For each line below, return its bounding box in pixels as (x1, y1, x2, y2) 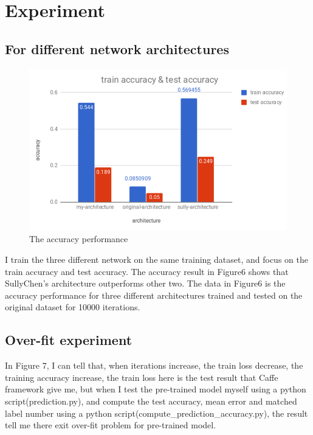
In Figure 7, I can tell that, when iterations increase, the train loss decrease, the (5, 359, 303, 372)
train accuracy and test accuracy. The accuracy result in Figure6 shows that (5, 265, 289, 277)
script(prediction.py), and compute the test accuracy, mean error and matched (5, 395, 297, 408)
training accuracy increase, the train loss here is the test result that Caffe (5, 371, 278, 383)
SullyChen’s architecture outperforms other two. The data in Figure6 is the (5, 277, 286, 290)
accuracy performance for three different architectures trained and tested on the (5, 288, 303, 301)
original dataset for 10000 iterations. (5, 301, 140, 313)
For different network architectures (5, 39, 229, 58)
